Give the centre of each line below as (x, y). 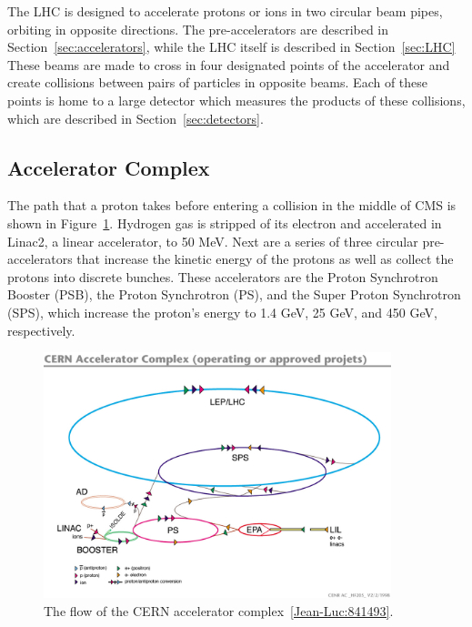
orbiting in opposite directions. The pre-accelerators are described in (198, 29)
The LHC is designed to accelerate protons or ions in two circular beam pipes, (225, 11)
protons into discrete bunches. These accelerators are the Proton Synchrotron (223, 276)
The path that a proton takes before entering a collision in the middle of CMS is (232, 205)
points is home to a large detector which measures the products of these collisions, (236, 100)
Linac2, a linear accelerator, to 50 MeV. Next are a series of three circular (213, 241)
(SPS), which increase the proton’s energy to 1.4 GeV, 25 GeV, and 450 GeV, (222, 312)
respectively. (41, 330)
